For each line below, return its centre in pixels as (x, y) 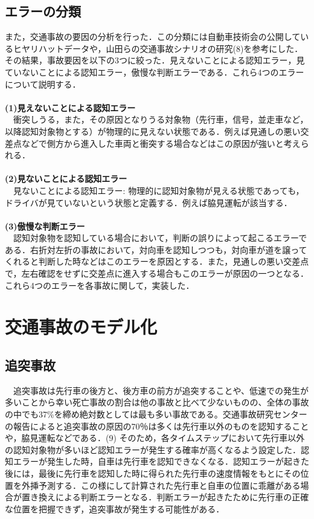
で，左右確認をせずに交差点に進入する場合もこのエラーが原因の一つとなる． (157, 273)
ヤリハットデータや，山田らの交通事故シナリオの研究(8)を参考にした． (162, 48)
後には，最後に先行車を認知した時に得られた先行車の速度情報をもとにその (153, 473)
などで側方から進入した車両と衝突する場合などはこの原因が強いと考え (161, 143)
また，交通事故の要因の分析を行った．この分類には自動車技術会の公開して (153, 37)
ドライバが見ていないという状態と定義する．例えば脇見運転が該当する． (149, 202)
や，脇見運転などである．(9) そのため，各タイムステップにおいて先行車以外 (155, 438)
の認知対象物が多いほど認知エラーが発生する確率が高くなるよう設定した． (153, 449)
